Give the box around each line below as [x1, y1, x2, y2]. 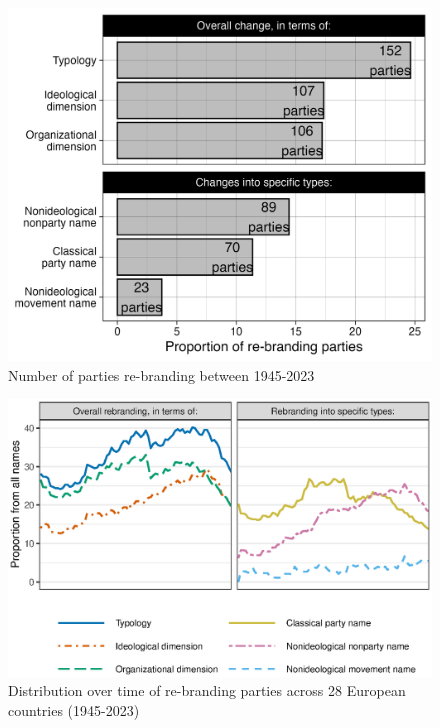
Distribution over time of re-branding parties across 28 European [8, 680, 406, 701]
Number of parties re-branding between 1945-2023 [8, 364, 315, 385]
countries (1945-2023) [8, 699, 140, 720]
